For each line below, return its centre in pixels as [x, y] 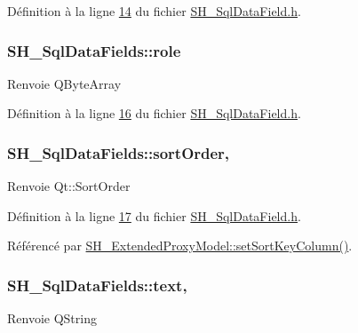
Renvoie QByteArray [64, 83]
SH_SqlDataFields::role [94, 50]
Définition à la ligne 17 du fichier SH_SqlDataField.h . [154, 215]
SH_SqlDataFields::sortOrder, [119, 152]
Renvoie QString [52, 318]
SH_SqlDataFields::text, [97, 285]
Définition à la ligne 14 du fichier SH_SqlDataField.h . [154, 11]
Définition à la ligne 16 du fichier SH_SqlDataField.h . [154, 113]
